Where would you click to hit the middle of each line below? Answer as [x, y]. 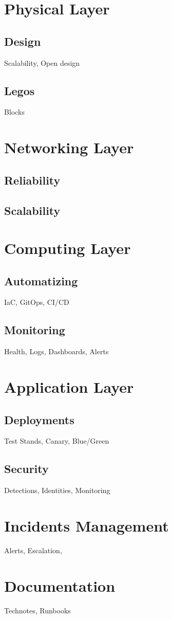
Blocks [14, 112]
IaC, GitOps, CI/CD [37, 302]
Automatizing [41, 280]
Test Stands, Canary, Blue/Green [57, 441]
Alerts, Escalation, [33, 550]
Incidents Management [87, 526]
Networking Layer [69, 147]
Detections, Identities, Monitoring [57, 490]
